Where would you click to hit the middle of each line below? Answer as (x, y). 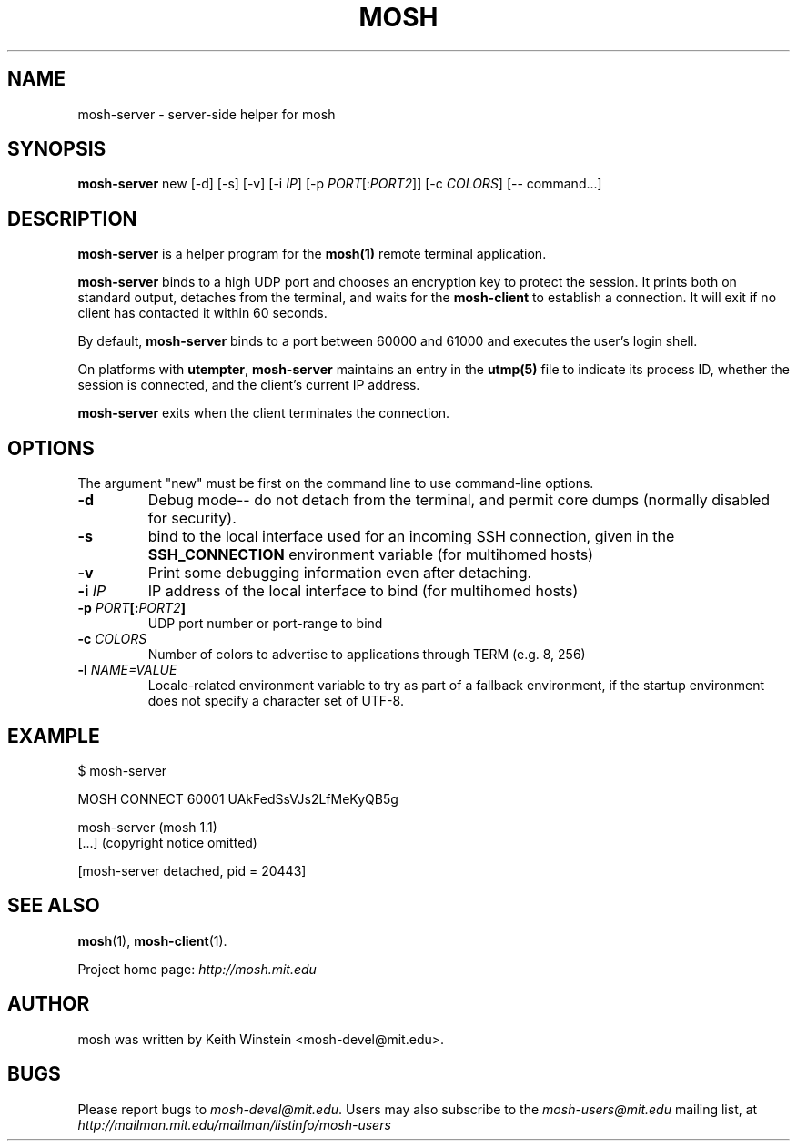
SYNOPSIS (57, 149)
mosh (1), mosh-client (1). (152, 940)
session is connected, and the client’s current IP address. (249, 385)
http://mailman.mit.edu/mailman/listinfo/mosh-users (234, 1124)
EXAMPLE (54, 736)
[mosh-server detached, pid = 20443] (192, 870)
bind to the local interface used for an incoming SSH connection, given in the (411, 537)
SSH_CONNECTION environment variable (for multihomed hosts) (371, 555)
